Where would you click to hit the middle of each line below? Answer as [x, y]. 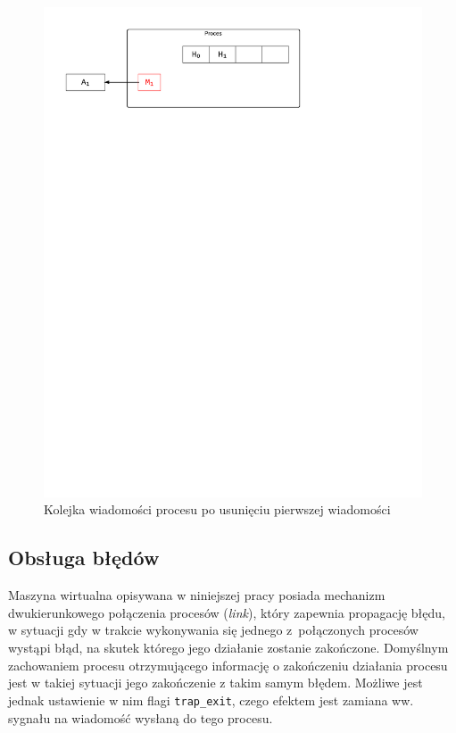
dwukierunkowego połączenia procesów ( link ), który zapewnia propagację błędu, [227, 612]
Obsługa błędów [84, 558]
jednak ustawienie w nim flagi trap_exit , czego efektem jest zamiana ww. [211, 700]
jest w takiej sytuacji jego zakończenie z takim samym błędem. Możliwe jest [216, 683]
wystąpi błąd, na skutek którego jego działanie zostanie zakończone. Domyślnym [228, 648]
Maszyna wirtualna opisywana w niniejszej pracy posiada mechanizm [197, 595]
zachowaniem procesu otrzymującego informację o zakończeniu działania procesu [228, 665]
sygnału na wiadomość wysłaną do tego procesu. [141, 717]
